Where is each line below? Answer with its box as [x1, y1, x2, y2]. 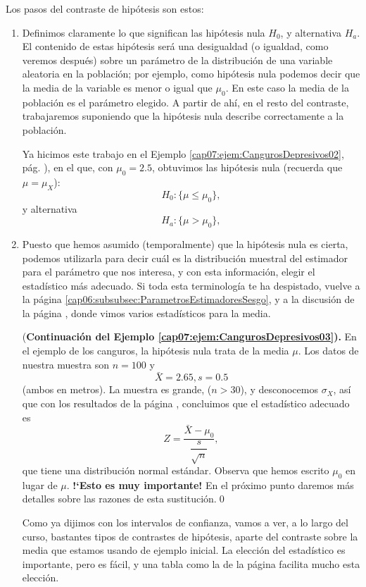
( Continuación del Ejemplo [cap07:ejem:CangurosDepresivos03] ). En [22, 329, 357, 344]
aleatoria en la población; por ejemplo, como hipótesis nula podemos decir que [22, 66, 360, 81]
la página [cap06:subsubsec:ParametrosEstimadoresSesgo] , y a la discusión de [22, 292, 355, 307]
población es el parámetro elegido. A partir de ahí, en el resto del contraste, [22, 94, 349, 109]
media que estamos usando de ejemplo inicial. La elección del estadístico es [22, 543, 346, 557]
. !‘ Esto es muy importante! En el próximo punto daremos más [66, 477, 354, 492]
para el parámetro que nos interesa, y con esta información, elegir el [22, 264, 315, 279]
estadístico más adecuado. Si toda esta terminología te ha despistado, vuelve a [22, 278, 360, 292]
